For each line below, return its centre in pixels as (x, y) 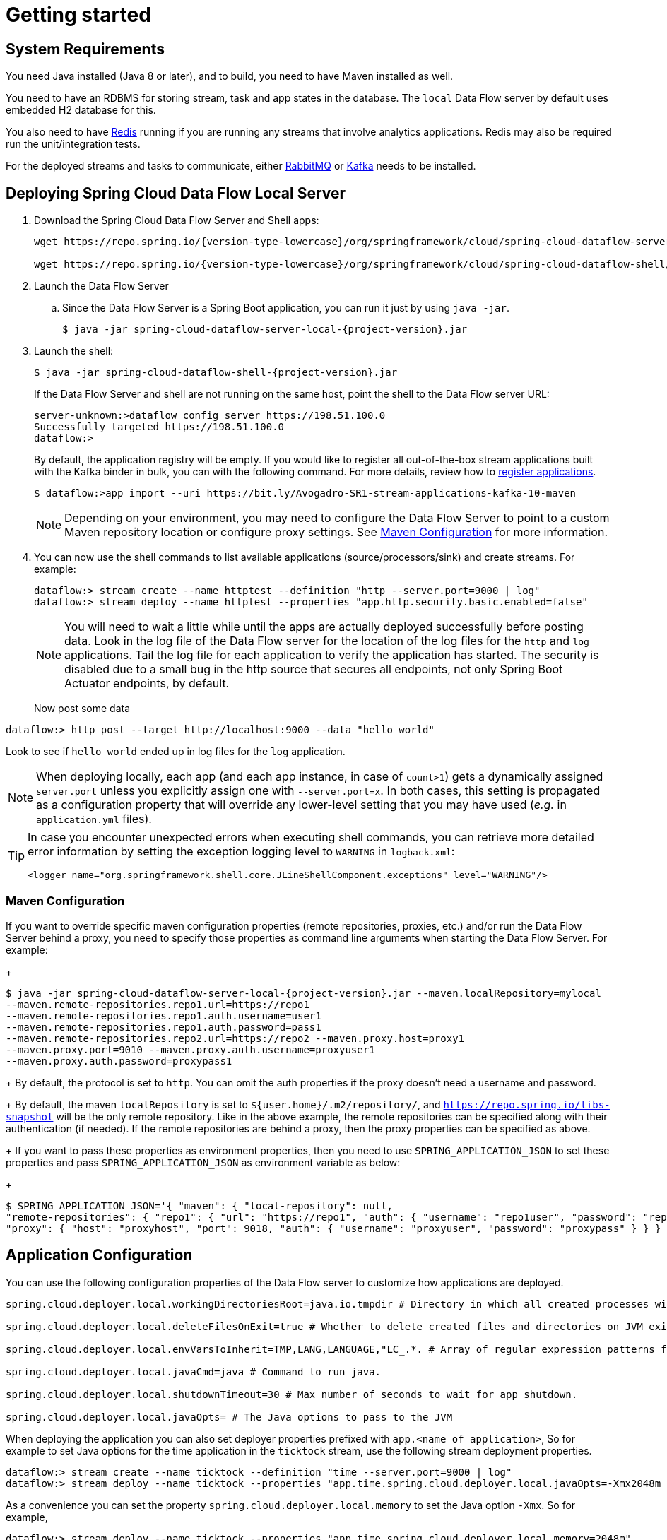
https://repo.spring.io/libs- (527, 1104)
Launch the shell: (74, 351)
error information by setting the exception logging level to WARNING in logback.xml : (241, 852)
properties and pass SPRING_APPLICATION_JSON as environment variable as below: (203, 1162)
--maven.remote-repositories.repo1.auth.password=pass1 (164, 1027)
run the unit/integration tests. (73, 144)
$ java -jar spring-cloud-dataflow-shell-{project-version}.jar (216, 373)
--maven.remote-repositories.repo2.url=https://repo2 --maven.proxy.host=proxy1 (235, 1038)
